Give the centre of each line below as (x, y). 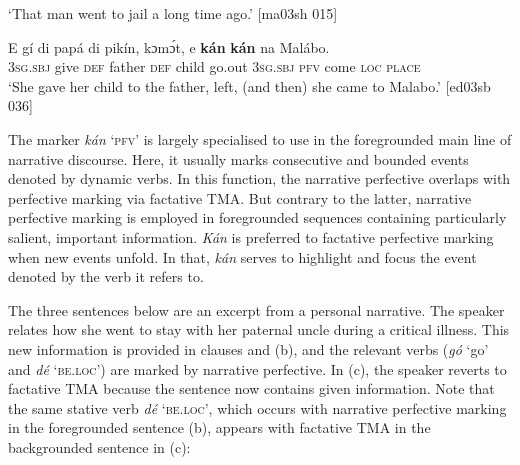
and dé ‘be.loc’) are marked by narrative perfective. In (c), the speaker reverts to (257, 368)
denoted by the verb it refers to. (106, 276)
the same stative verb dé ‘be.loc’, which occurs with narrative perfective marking (257, 407)
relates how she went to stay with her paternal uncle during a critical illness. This (259, 329)
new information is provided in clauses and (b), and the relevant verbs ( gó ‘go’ (248, 348)
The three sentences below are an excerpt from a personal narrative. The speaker (256, 309)
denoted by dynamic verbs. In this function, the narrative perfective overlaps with (259, 178)
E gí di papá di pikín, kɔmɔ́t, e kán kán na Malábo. (169, 46)
